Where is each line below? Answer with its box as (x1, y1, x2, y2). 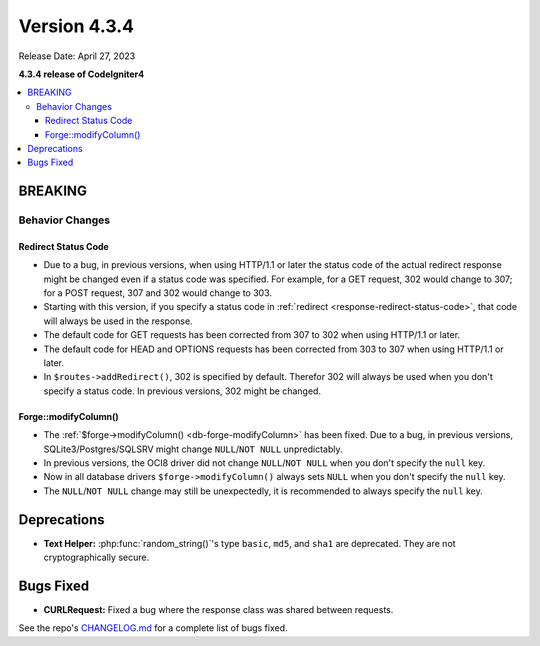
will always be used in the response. (43, 315, 194, 327)
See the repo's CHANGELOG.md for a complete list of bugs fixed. (18, 622, 289, 634)
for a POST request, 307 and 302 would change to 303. (43, 287, 273, 299)
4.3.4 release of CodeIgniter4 (18, 68, 145, 80)
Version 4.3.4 (18, 15, 135, 37)
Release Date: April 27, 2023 (18, 50, 136, 62)
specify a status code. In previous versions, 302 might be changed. (43, 385, 322, 397)
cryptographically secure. (43, 551, 150, 564)
